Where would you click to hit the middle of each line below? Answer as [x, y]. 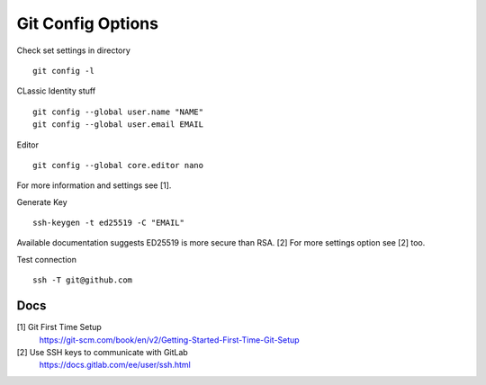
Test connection [46, 259]
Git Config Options [88, 23]
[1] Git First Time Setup [59, 327]
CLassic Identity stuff [56, 91]
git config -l [63, 71]
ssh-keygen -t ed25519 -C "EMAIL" [108, 223]
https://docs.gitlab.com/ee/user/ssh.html [115, 365]
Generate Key [42, 201]
